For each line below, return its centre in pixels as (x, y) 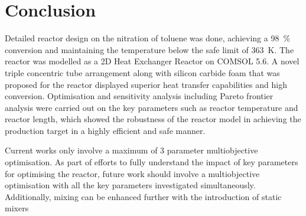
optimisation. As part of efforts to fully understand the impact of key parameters (152, 162)
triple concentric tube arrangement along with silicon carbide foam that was (142, 72)
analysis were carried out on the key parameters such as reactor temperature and (152, 107)
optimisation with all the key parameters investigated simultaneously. (130, 185)
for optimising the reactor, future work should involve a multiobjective (132, 173)
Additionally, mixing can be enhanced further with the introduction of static (143, 196)
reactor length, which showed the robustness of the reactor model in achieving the (153, 119)
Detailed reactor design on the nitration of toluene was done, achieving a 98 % (148, 38)
